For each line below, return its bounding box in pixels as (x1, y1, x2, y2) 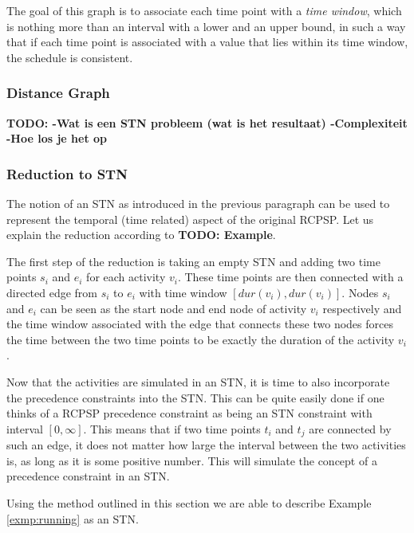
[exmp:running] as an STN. (6, 510, 139, 527)
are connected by (309, 420, 392, 437)
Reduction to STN (6, 163, 128, 183)
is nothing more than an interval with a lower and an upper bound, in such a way (6, 18, 406, 34)
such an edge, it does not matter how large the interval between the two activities (6, 437, 406, 453)
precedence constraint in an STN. (6, 468, 170, 484)
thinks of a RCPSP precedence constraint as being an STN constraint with (6, 405, 373, 421)
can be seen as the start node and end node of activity (40, 300, 307, 316)
